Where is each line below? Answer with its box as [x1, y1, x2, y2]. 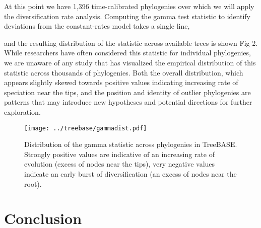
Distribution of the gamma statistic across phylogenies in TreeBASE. [24, 139, 237, 149]
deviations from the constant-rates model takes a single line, [4, 21, 190, 31]
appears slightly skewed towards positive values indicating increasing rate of [4, 77, 238, 88]
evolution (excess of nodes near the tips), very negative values [24, 159, 215, 169]
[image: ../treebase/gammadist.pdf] [24, 124, 147, 132]
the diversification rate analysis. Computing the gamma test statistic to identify [4, 11, 250, 21]
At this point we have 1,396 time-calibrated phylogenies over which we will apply [4, 1, 254, 11]
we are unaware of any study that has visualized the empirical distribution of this [4, 57, 256, 67]
